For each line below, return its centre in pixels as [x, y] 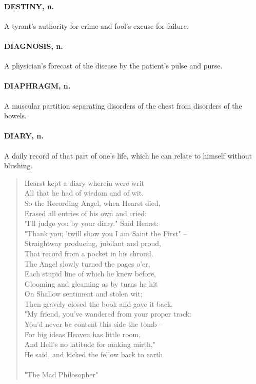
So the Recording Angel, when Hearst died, [92, 203]
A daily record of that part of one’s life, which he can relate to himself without [128, 155]
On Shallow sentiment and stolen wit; [83, 294]
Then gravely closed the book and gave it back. [99, 303]
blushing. [18, 165]
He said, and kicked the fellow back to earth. [95, 354]
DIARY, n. [24, 136]
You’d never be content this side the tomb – [94, 324]
